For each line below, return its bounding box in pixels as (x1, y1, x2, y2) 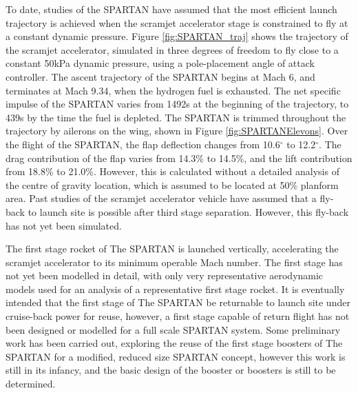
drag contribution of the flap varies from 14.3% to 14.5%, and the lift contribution (6, 150, 352, 165)
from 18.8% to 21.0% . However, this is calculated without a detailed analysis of (6, 164, 339, 179)
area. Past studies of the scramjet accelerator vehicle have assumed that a (6, 191, 317, 205)
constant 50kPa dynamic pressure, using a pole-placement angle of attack (6, 56, 315, 70)
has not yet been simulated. (6, 218, 122, 232)
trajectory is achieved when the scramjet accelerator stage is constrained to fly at (6, 15, 348, 30)
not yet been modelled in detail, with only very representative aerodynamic (6, 268, 324, 283)
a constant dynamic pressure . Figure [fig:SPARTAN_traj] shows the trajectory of (6, 29, 348, 43)
